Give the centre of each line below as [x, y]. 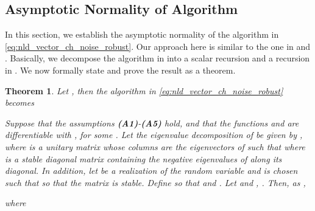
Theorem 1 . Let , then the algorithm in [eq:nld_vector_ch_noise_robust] [144, 90]
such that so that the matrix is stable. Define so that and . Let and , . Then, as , [155, 182]
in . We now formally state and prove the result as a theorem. [120, 70]
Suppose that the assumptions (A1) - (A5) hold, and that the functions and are [152, 123]
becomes [19, 102]
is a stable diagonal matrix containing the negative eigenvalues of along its [143, 158]
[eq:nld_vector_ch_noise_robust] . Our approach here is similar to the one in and [158, 46]
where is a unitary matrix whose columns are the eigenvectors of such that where [155, 146]
